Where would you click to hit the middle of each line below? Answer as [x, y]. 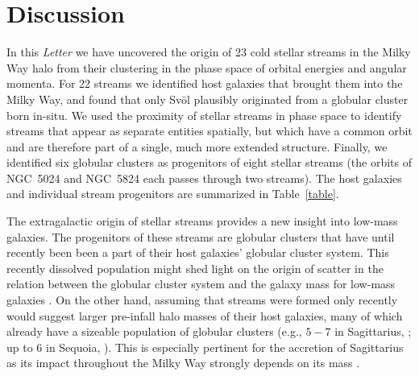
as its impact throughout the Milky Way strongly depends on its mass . [183, 363]
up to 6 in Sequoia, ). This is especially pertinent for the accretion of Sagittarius [205, 347]
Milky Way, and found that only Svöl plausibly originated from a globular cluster [207, 99]
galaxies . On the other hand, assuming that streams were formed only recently [202, 300]
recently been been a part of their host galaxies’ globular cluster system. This [198, 252]
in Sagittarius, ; [373, 331]
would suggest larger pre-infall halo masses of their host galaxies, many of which [205, 315]
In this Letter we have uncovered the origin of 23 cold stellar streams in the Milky [209, 52]
